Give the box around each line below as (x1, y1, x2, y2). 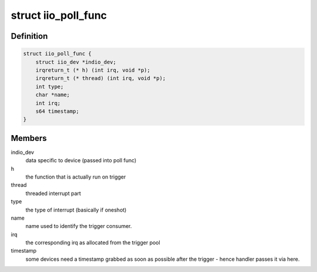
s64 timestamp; (35, 108, 79, 115)
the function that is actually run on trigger (25, 173, 126, 180)
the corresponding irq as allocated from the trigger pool (25, 239, 161, 246)
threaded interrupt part (25, 190, 82, 197)
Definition (11, 31, 48, 41)
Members (11, 133, 47, 143)
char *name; (35, 92, 70, 98)
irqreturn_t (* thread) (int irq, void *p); (35, 75, 166, 82)
